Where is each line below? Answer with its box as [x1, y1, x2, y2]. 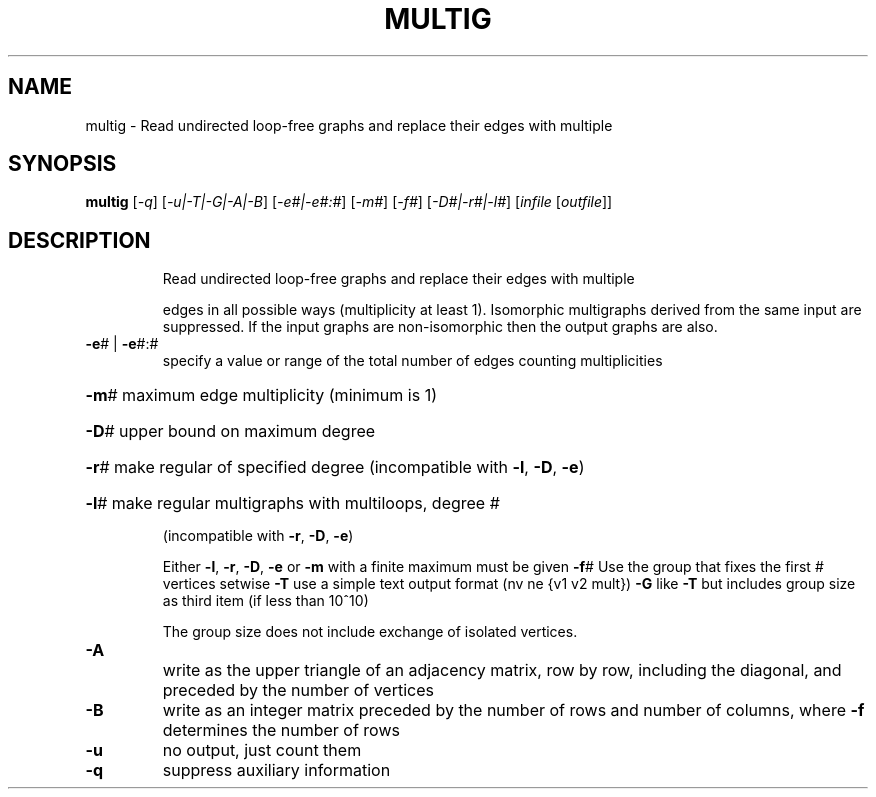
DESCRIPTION [8, 227, 151, 253]
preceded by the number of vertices [162, 680, 434, 701]
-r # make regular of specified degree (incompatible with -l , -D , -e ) [85, 457, 585, 478]
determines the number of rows [162, 720, 400, 741]
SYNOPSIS [8, 151, 117, 177]
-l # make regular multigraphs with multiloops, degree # [85, 493, 500, 514]
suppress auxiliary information [162, 760, 391, 781]
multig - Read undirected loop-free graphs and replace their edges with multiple [85, 116, 613, 134]
